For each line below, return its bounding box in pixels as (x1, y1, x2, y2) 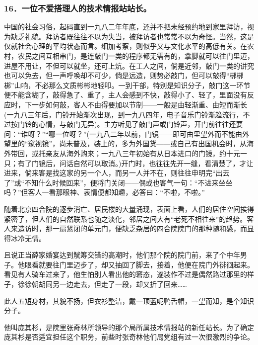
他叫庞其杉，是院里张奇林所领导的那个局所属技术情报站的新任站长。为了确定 (4, 322, 254, 332)
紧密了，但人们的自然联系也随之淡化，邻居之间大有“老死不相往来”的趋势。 (4, 213, 247, 224)
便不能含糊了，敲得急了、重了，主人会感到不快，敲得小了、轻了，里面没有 (4, 89, 247, 100)
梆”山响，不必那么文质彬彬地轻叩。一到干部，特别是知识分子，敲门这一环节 (4, 80, 251, 90)
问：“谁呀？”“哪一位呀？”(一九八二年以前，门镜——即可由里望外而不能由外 (4, 128, 249, 139)
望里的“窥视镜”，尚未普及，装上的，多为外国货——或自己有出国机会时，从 (4, 138, 247, 149)
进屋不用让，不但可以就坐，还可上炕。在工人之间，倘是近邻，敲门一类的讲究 (4, 60, 254, 71)
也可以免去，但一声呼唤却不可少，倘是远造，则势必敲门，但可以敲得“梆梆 (4, 70, 244, 81)
